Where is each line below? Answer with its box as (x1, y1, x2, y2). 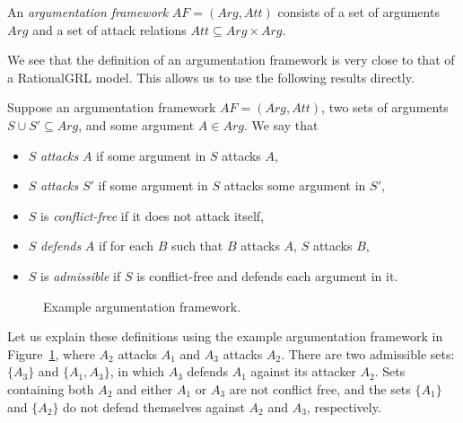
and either (116, 379, 173, 398)
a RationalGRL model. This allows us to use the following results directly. (7, 67, 415, 86)
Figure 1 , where (7, 344, 95, 363)
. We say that (243, 115, 319, 134)
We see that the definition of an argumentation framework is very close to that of (7, 50, 455, 69)
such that (171, 236, 223, 255)
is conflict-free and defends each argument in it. (136, 266, 398, 285)
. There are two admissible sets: (281, 344, 455, 363)
